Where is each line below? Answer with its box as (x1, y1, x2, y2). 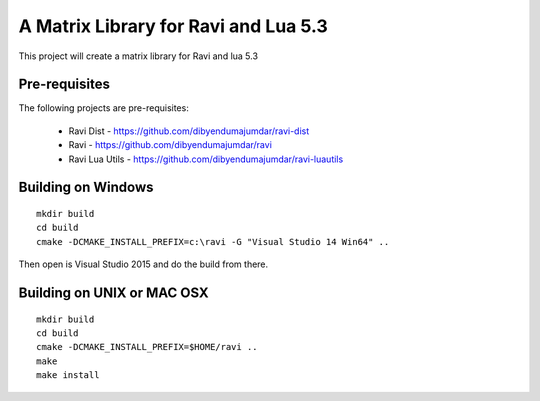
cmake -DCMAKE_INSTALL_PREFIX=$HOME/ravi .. (36, 341, 259, 353)
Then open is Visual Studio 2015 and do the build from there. (18, 258, 269, 270)
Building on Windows (18, 179, 154, 196)
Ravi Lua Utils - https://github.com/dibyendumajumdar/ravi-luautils (68, 153, 344, 165)
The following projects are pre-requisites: (18, 102, 189, 114)
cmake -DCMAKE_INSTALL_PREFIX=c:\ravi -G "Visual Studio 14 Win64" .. (36, 236, 390, 247)
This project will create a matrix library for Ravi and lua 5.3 (18, 50, 259, 62)
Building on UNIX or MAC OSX (18, 285, 209, 302)
